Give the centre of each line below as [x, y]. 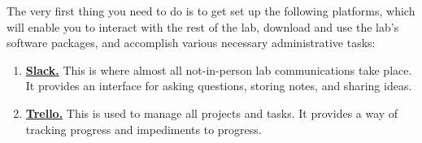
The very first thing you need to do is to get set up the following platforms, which [211, 11]
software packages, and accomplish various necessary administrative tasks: [191, 43]
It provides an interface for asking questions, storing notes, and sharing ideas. [219, 86]
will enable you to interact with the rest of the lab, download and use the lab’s [203, 26]
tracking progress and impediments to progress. [144, 129]
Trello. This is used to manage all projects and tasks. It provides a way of [212, 113]
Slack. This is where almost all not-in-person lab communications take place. [219, 69]
